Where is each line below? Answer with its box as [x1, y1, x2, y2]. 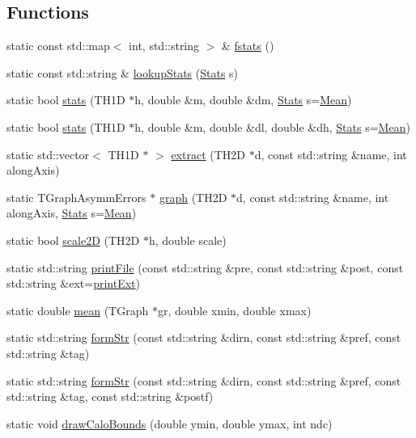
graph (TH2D [159, 188, 227, 205]
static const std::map [6, 37, 110, 54]
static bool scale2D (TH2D [6, 231, 140, 248]
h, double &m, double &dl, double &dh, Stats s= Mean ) [134, 118, 410, 135]
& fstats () [222, 37, 274, 54]
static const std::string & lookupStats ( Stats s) [6, 64, 239, 81]
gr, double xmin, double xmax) [157, 301, 312, 318]
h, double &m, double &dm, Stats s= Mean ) [134, 91, 352, 108]
